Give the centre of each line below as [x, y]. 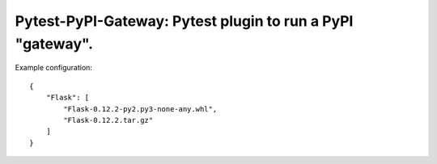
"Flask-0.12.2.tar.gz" [108, 120]
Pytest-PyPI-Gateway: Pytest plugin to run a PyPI [184, 21]
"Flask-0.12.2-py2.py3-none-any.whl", [140, 109]
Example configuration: [54, 68]
